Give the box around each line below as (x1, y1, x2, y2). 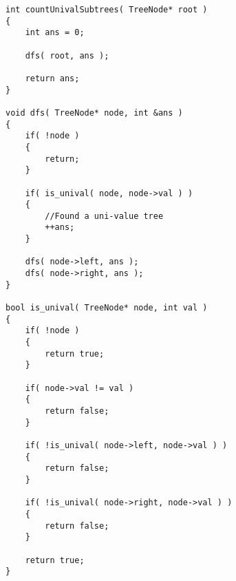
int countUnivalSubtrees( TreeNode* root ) (6, 5, 208, 14)
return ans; (25, 73, 80, 83)
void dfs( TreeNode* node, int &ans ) (6, 107, 183, 118)
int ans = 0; (25, 28, 85, 38)
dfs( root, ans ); (25, 50, 109, 61)
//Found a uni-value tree (45, 211, 164, 221)
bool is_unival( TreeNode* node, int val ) (6, 303, 208, 313)
